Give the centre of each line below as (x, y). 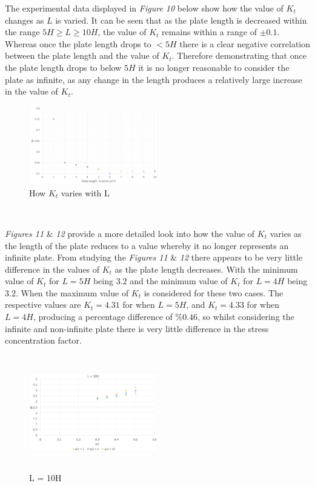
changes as (25, 20)
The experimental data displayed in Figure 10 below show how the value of (144, 8)
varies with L (85, 192)
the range (22, 32)
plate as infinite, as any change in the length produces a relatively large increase (154, 79)
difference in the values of (52, 269)
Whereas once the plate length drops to (78, 43)
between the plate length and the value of (82, 55)
